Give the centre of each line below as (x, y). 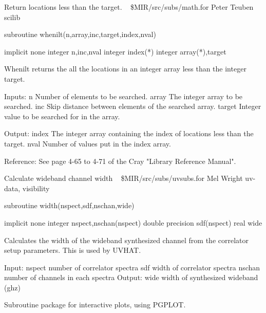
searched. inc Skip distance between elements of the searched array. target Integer (133, 106)
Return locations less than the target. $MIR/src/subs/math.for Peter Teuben (129, 7)
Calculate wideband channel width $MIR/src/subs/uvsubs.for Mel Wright (123, 178)
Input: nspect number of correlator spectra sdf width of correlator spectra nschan (132, 267)
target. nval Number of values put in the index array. (88, 143)
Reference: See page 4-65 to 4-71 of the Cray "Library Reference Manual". (120, 161)
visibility (36, 188)
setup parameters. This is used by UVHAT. (73, 250)
